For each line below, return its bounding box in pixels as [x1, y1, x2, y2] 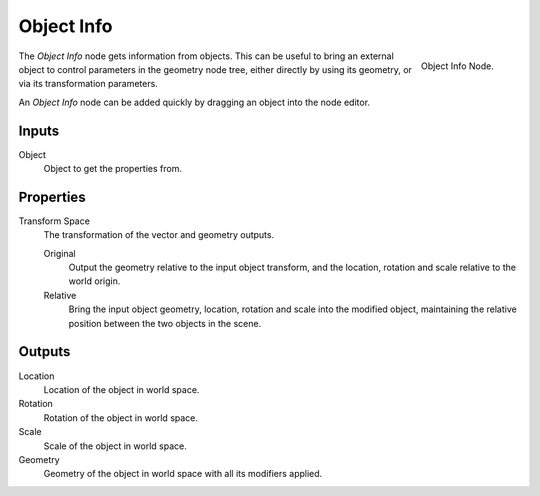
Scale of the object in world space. [43, 440, 187, 452]
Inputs [18, 122, 60, 139]
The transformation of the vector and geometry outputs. [43, 229, 275, 241]
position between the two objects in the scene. [68, 317, 262, 329]
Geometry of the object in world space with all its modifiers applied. [43, 468, 323, 480]
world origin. [68, 275, 121, 287]
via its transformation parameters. [18, 78, 159, 90]
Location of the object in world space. [43, 383, 200, 395]
